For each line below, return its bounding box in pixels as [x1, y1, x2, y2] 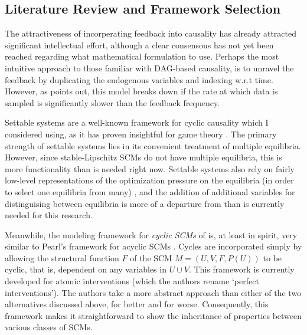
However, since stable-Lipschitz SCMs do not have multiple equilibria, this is [5, 151, 282, 163]
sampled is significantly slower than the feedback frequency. [5, 96, 220, 109]
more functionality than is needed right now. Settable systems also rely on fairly [5, 162, 295, 175]
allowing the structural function [5, 251, 119, 264]
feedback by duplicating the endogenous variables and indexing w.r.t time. [5, 73, 273, 86]
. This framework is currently [188, 263, 295, 275]
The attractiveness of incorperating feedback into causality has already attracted [5, 27, 297, 40]
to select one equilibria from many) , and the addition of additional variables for [5, 185, 295, 198]
